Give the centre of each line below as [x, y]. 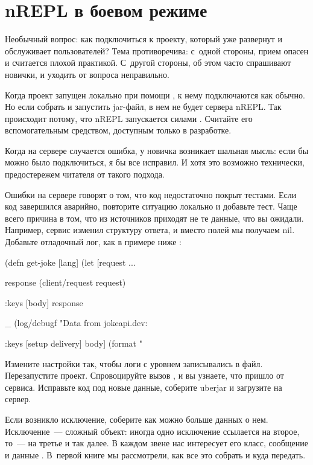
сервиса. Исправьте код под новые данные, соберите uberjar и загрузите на [144, 387]
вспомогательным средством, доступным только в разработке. [118, 130]
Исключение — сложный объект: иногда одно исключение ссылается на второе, [152, 431]
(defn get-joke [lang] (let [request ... [70, 262]
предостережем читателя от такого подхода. [85, 174]
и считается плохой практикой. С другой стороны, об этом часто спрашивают [148, 63]
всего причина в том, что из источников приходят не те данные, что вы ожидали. [154, 218]
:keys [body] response [44, 302]
